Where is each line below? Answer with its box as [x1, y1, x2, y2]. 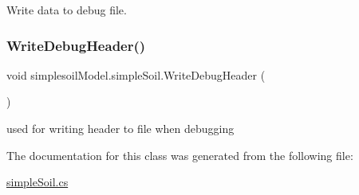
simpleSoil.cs [6, 174, 69, 190]
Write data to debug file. [6, 2, 127, 18]
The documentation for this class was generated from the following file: [6, 146, 353, 163]
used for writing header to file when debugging [6, 120, 235, 136]
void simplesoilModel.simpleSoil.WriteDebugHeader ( [6, 66, 266, 83]
